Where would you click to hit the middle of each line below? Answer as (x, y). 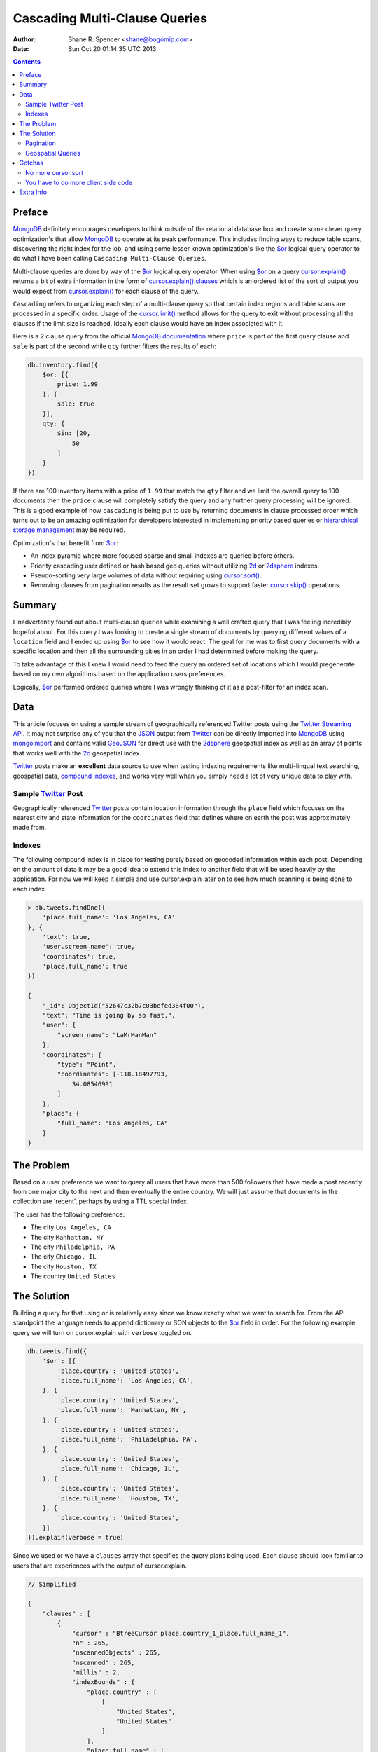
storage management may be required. (69, 530)
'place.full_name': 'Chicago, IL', (118, 1469)
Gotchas (31, 163)
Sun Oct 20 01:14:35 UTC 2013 (112, 48)
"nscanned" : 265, (104, 1662)
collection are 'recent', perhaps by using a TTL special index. (101, 1201)
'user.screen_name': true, (89, 947)
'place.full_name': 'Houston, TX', (118, 1498)
